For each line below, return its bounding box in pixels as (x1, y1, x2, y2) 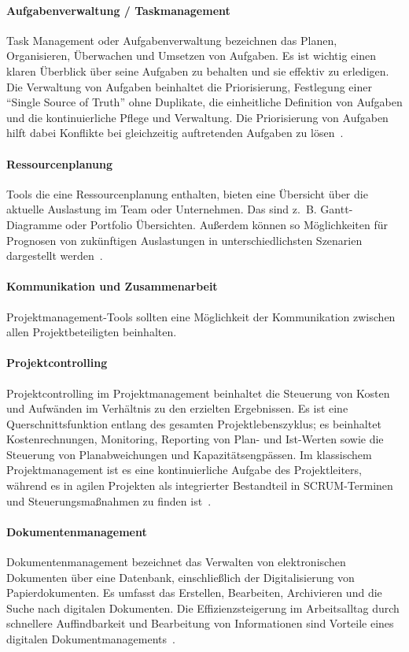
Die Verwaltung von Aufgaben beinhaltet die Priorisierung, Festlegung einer (6, 78, 372, 94)
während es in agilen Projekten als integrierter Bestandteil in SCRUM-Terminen (6, 477, 393, 494)
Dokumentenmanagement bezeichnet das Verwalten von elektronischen (6, 554, 346, 570)
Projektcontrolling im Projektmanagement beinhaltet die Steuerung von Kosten (6, 384, 390, 401)
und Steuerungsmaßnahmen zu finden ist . (6, 492, 212, 509)
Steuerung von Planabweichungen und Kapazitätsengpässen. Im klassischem (6, 446, 372, 462)
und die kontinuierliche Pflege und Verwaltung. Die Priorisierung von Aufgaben (6, 109, 389, 125)
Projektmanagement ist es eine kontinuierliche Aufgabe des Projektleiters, (6, 461, 362, 478)
